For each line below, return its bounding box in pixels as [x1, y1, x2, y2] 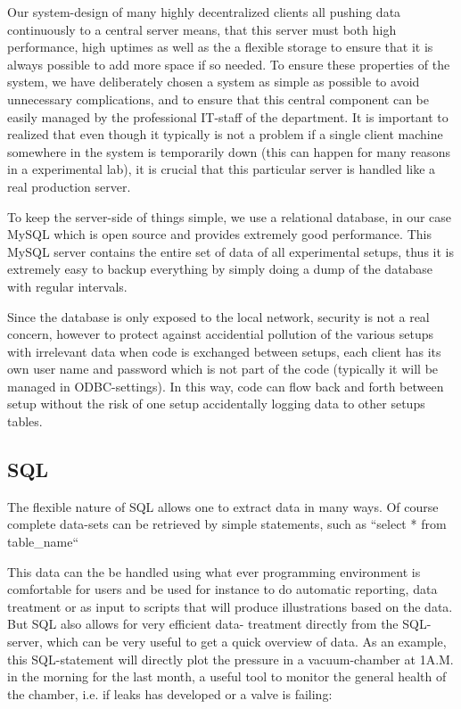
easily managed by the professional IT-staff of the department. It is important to [7, 107, 449, 126]
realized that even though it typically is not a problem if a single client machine [7, 125, 443, 144]
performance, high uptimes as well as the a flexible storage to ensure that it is [7, 37, 433, 56]
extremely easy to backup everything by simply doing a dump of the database [7, 260, 433, 278]
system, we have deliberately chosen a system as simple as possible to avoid [7, 72, 420, 91]
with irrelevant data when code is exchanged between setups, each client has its [7, 342, 441, 360]
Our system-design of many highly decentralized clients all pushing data [7, 3, 401, 21]
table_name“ [7, 532, 79, 551]
